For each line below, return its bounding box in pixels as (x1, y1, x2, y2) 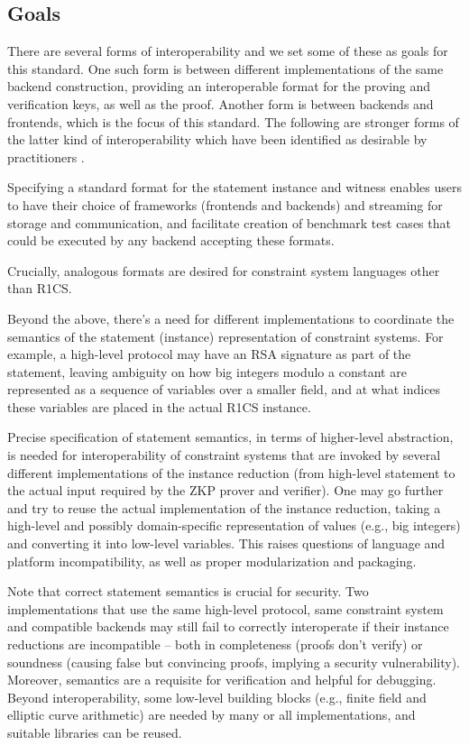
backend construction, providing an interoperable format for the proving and (7, 77, 431, 96)
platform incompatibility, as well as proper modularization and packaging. (7, 551, 417, 570)
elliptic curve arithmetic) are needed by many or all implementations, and (7, 705, 416, 724)
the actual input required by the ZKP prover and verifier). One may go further (7, 481, 444, 500)
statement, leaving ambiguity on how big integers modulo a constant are (7, 362, 407, 381)
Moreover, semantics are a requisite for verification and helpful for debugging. (7, 670, 437, 689)
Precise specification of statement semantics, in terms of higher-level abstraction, (7, 428, 454, 446)
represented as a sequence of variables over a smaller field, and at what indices (7, 380, 441, 399)
